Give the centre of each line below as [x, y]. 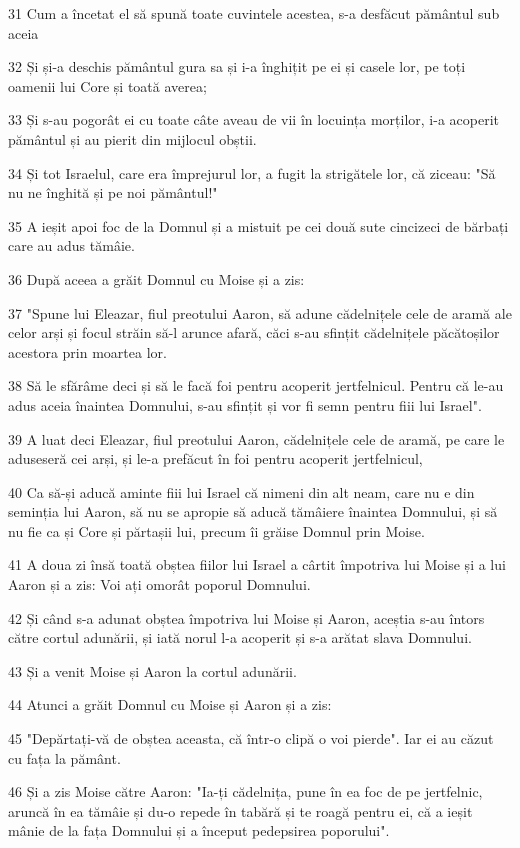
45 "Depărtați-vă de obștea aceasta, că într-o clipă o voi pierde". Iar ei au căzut [251, 738]
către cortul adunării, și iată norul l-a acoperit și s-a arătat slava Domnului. [240, 637]
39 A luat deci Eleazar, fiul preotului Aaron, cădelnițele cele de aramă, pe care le [256, 438]
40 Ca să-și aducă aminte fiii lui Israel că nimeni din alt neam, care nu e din [241, 491]
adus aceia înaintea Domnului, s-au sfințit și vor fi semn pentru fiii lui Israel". [245, 404]
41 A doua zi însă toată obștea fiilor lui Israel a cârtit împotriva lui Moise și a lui [257, 564]
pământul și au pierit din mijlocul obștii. [132, 138]
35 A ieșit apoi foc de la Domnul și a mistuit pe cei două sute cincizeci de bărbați [258, 225]
